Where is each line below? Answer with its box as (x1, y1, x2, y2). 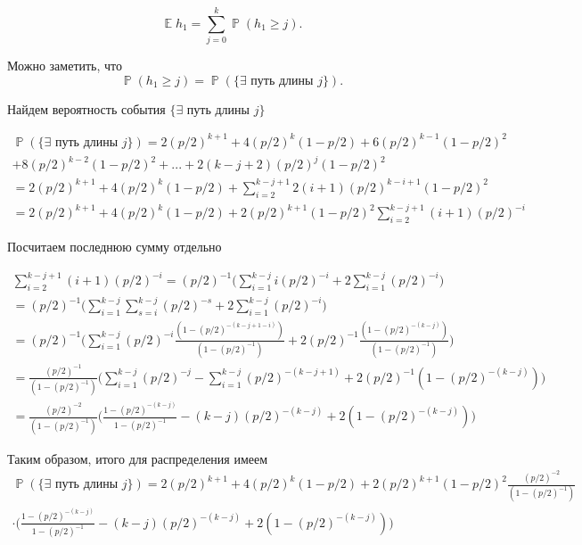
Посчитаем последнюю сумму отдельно (7, 237, 222, 256)
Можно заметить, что (7, 56, 123, 75)
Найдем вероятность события (7, 99, 166, 118)
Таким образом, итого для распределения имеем (7, 449, 268, 467)
